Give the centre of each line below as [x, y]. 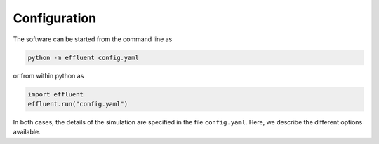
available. [27, 132]
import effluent [56, 94]
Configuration [55, 18]
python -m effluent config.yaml [84, 57]
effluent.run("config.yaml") [78, 104]
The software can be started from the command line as [93, 39]
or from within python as [48, 75]
